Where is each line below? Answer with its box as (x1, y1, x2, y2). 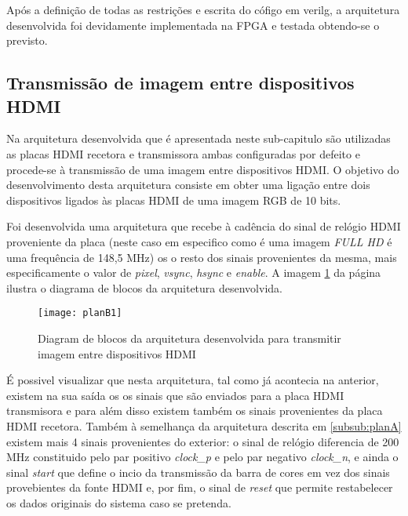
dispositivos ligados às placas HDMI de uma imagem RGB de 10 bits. (6, 191, 341, 208)
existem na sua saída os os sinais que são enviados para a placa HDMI (6, 387, 344, 403)
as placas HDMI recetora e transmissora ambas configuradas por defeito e (6, 145, 360, 162)
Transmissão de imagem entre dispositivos (6, 71, 355, 95)
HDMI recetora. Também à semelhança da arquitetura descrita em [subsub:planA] (6, 417, 402, 434)
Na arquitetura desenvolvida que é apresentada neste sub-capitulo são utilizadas (6, 130, 391, 147)
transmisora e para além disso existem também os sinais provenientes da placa (6, 402, 383, 419)
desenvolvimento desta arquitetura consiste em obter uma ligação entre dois (6, 176, 370, 193)
